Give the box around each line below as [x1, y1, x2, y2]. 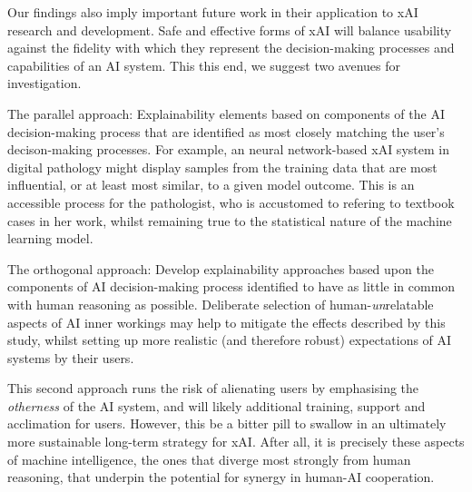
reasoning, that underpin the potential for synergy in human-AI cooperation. [7, 467, 435, 487]
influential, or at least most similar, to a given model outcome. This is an [7, 175, 415, 194]
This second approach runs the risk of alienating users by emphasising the [7, 379, 419, 398]
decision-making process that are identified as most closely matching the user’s [7, 122, 445, 141]
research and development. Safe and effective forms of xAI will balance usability [7, 20, 452, 39]
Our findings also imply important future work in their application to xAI [7, 3, 418, 21]
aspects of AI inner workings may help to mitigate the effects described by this [7, 312, 446, 331]
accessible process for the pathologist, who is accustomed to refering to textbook [7, 192, 455, 212]
